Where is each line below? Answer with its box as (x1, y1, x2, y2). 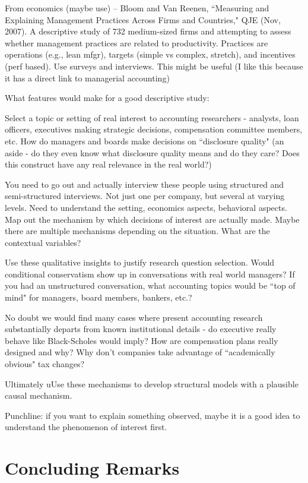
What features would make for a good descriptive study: (5, 91, 209, 104)
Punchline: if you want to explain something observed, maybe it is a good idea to (5, 409, 300, 421)
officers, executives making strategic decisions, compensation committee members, (5, 123, 303, 135)
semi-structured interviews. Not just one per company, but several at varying (5, 190, 285, 202)
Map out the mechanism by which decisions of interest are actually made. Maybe (5, 213, 300, 225)
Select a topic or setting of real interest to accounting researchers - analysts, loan (5, 111, 299, 124)
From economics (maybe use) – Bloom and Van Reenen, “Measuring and (5, 2, 269, 14)
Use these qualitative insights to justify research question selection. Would (5, 256, 275, 269)
